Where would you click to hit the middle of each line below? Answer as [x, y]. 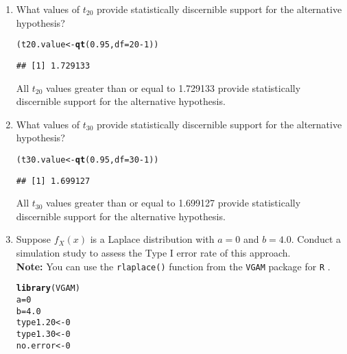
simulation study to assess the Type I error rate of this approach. [153, 252]
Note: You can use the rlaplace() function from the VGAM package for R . [173, 266]
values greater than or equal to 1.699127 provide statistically [173, 203]
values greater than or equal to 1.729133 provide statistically [173, 87]
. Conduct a [316, 239]
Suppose [34, 239]
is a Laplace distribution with [152, 239]
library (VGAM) [48, 288]
